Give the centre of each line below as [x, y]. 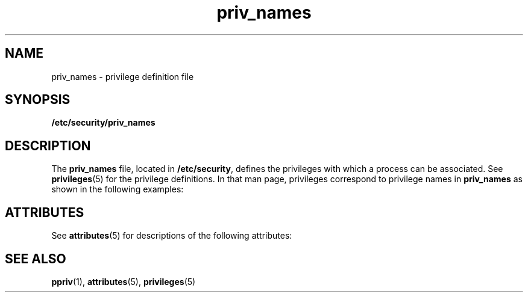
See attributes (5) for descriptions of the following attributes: [172, 236]
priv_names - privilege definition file [123, 76]
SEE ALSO [36, 259]
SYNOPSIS [38, 100]
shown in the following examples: [118, 189]
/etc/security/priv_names [103, 123]
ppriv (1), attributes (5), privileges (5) [124, 281]
